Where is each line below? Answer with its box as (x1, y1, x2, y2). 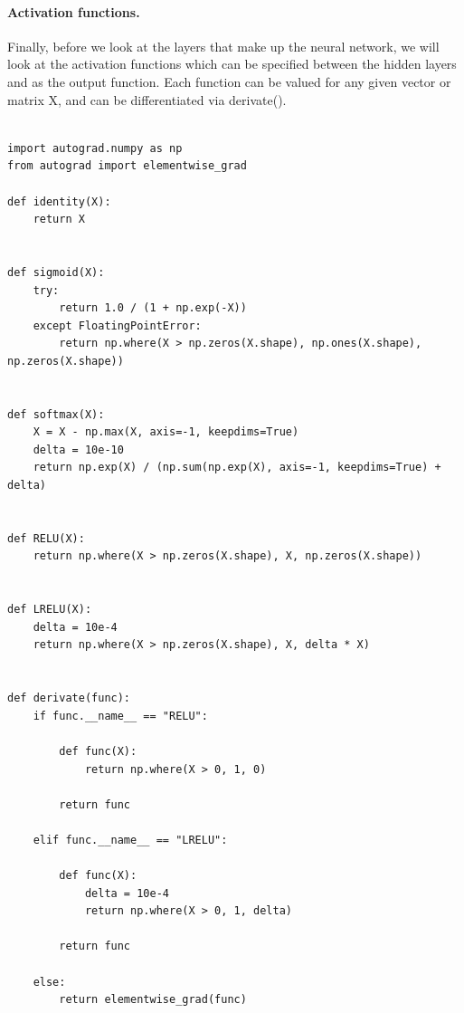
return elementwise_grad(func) (59, 993, 247, 1007)
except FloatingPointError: (33, 319, 202, 332)
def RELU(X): (7, 531, 85, 545)
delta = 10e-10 (33, 443, 124, 456)
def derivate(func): (7, 692, 131, 705)
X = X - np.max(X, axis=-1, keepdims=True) (33, 425, 299, 439)
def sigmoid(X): (7, 265, 105, 279)
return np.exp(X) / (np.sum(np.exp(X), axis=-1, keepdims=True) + (33, 461, 441, 474)
